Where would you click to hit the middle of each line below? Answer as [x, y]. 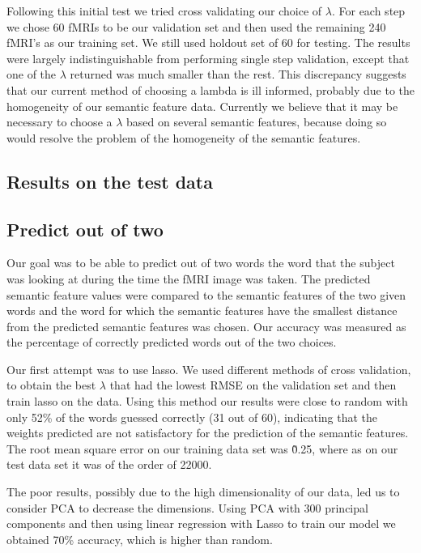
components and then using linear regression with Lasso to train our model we [201, 523]
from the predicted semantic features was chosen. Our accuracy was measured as [206, 326]
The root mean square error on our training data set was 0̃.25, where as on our [202, 448]
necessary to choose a [60, 122]
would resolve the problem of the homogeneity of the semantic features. [184, 137]
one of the [32, 74]
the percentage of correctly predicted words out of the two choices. [172, 342]
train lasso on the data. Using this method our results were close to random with [207, 401]
